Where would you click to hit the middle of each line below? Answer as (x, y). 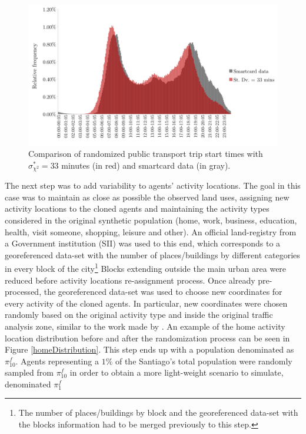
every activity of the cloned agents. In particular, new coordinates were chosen (146, 303)
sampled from (29, 372)
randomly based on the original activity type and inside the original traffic (139, 315)
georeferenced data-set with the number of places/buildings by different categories (152, 254)
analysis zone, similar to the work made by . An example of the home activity (145, 326)
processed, (23, 292)
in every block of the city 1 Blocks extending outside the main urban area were (146, 267)
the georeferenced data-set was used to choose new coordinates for (163, 292)
